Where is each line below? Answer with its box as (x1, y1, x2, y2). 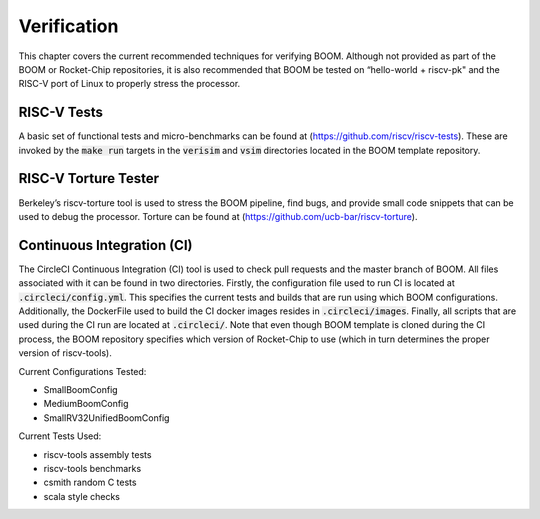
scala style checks (43, 490, 120, 502)
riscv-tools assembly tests (43, 448, 152, 460)
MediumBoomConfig (43, 398, 129, 410)
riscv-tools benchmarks (43, 462, 142, 474)
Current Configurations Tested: (18, 365, 147, 377)
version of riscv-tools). (18, 347, 112, 359)
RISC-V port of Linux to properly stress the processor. (18, 78, 241, 90)
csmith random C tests (43, 476, 137, 489)
